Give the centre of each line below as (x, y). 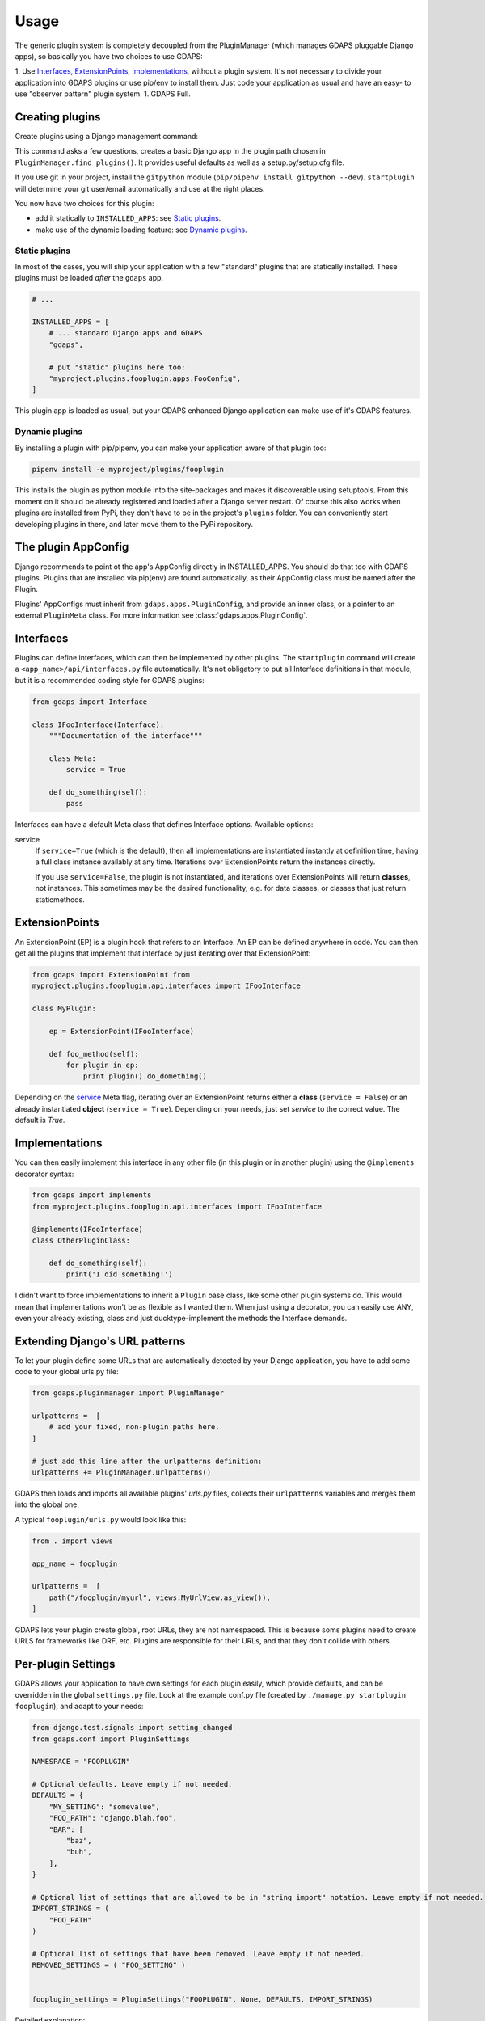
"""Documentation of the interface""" (126, 735)
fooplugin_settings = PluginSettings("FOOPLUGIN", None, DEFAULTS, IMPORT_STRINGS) (202, 1999)
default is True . (40, 1120)
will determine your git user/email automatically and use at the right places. (140, 188)
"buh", (79, 1852)
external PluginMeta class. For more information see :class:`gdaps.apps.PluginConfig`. (161, 615)
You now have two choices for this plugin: (84, 203)
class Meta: (73, 758)
